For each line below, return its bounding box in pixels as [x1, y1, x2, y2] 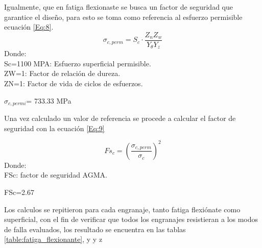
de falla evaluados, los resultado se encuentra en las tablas [4, 224, 186, 234]
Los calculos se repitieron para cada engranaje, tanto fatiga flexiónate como [4, 204, 241, 214]
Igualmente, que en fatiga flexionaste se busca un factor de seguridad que [4, 2, 233, 12]
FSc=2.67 [4, 187, 34, 197]
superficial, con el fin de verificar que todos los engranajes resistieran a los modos [4, 214, 258, 225]
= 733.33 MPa [26, 95, 72, 106]
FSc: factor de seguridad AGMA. [4, 169, 107, 180]
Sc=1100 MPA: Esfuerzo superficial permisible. [4, 58, 151, 68]
